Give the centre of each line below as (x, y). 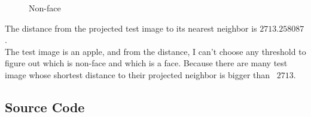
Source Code (45, 107)
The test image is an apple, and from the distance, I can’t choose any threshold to (155, 51)
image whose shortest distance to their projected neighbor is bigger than (138, 74)
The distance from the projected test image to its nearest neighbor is (131, 28)
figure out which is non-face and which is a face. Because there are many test (146, 63)
